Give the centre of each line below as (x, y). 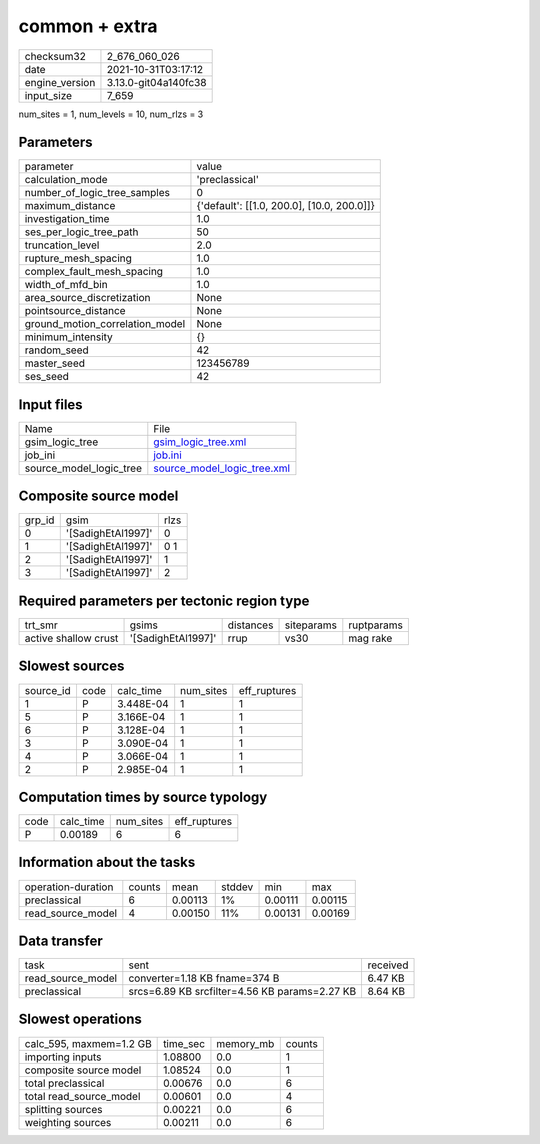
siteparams (310, 625)
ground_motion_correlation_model (105, 324)
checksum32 (55, 56)
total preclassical (64, 1083)
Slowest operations (80, 1019)
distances (250, 625)
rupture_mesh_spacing (78, 258)
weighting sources (68, 1122)
